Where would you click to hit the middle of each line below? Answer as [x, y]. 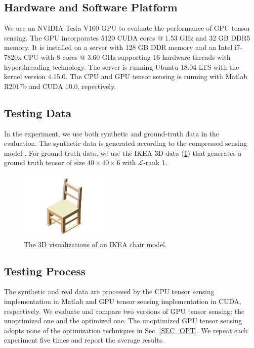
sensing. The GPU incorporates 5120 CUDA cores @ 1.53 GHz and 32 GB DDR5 [127, 37]
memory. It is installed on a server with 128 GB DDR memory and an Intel [118, 47]
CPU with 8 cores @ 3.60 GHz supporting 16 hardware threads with [127, 57]
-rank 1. [155, 162]
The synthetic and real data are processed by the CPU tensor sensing [109, 291]
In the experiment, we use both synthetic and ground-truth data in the [112, 133]
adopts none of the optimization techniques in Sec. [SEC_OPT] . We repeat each [126, 330]
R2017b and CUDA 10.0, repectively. [60, 86]
